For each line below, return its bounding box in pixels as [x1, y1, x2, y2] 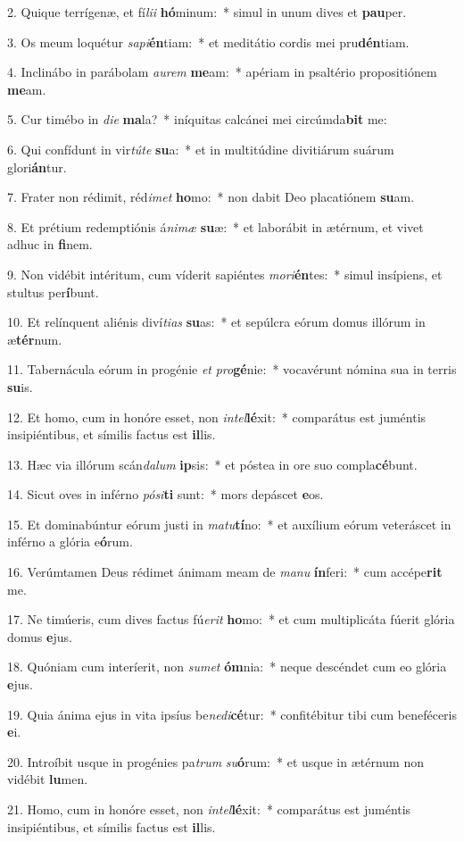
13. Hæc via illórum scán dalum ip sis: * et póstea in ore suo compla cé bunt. [7, 454, 418, 473]
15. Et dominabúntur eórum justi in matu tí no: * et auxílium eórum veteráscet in [7, 514, 452, 533]
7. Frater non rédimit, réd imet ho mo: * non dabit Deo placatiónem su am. [7, 188, 415, 206]
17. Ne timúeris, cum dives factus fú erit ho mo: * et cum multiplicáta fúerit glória [7, 610, 455, 629]
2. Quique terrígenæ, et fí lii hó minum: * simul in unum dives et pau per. [7, 3, 407, 21]
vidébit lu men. [7, 770, 88, 788]
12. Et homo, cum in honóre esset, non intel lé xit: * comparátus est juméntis [7, 407, 427, 426]
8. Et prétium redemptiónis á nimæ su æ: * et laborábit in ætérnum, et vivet [7, 217, 424, 236]
